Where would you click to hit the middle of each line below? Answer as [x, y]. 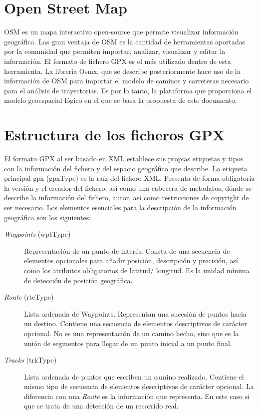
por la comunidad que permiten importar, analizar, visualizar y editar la [115, 51]
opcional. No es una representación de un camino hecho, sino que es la [131, 333]
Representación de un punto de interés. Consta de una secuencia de [127, 250]
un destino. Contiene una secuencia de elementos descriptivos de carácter [135, 323]
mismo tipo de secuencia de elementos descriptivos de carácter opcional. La [139, 386]
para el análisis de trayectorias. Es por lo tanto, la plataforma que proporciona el [128, 90]
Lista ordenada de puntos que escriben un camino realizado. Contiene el [134, 376]
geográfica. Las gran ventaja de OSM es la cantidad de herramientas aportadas [125, 41]
